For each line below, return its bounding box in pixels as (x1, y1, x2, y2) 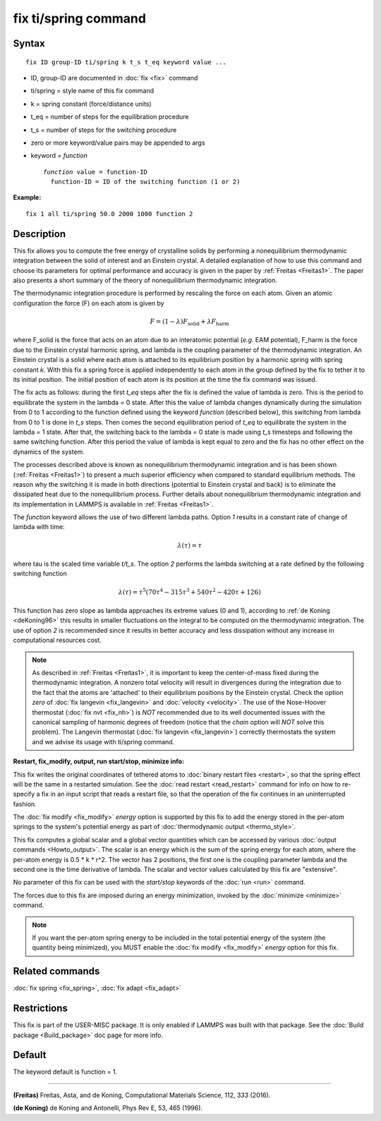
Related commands (13, 965, 100, 977)
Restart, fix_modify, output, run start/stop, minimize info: (13, 757, 185, 765)
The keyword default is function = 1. (13, 1067, 118, 1076)
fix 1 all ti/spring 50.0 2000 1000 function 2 (25, 210, 193, 218)
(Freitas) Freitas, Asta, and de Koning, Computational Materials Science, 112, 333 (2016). (13, 1091, 271, 1099)
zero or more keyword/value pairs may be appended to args (30, 138, 205, 147)
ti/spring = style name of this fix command (30, 87, 155, 95)
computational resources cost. (13, 636, 102, 645)
